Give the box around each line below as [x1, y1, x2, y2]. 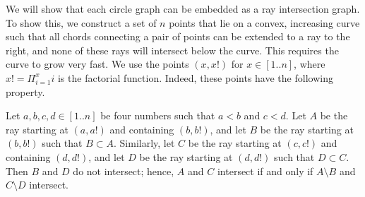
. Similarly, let [114, 136, 175, 150]
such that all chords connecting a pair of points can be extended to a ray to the [6, 29, 350, 44]
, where [294, 56, 325, 71]
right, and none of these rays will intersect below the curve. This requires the [6, 42, 339, 57]
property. [6, 84, 45, 99]
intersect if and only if [217, 163, 313, 178]
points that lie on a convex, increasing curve [169, 15, 360, 30]
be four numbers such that [100, 108, 215, 123]
